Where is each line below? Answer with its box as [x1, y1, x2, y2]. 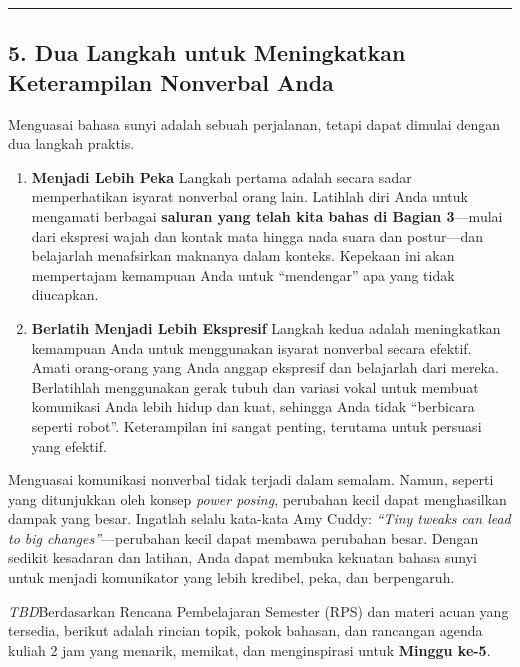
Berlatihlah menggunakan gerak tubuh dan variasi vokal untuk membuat [31, 376, 479, 397]
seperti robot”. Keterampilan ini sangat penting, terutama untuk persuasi [31, 415, 482, 436]
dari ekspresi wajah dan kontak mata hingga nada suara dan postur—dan [31, 225, 484, 246]
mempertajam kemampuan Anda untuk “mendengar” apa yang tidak [31, 264, 455, 285]
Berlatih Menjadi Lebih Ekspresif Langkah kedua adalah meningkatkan [31, 317, 501, 338]
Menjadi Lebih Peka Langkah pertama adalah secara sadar [31, 166, 412, 187]
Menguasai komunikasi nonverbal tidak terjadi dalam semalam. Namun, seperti [8, 469, 494, 490]
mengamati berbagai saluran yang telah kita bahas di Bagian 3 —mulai [31, 205, 503, 226]
